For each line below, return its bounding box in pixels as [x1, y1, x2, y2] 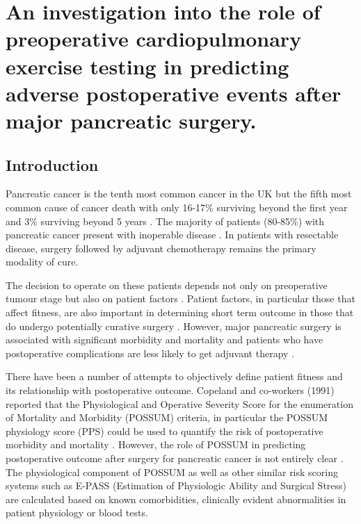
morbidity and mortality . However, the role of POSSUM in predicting [6, 437, 306, 452]
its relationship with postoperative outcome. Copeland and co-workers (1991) [6, 383, 335, 398]
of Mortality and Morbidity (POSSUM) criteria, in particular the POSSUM [6, 410, 328, 425]
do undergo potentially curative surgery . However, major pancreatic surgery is [6, 318, 342, 333]
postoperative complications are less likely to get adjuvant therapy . [6, 345, 294, 360]
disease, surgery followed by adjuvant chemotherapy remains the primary [6, 240, 316, 255]
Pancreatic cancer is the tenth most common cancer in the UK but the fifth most [6, 186, 352, 201]
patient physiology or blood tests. [6, 505, 148, 520]
